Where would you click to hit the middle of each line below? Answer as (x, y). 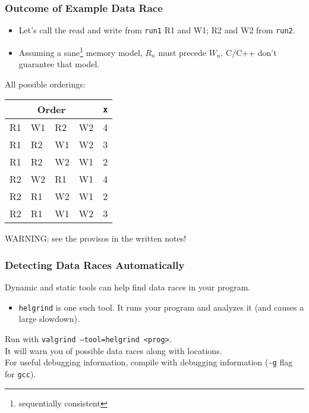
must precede (182, 52)
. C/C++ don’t (249, 52)
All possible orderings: (45, 84)
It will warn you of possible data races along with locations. (113, 350)
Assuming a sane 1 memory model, (81, 51)
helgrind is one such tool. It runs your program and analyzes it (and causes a (161, 307)
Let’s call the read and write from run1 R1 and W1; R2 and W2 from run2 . (157, 30)
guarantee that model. (59, 64)
